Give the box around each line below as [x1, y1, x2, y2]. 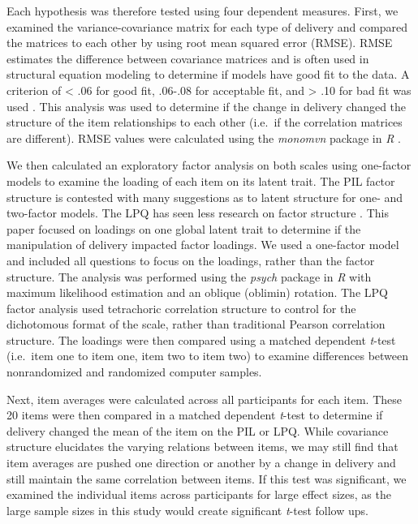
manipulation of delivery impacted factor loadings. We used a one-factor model [6, 236, 399, 253]
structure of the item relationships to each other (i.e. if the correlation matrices [6, 114, 403, 131]
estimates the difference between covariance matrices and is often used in [6, 49, 369, 67]
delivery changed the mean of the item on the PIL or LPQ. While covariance [6, 422, 389, 439]
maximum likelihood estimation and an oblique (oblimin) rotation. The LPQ [6, 284, 388, 301]
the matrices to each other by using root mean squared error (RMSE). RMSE [6, 34, 393, 51]
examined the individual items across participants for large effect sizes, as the [6, 486, 391, 503]
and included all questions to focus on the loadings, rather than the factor [6, 251, 375, 268]
